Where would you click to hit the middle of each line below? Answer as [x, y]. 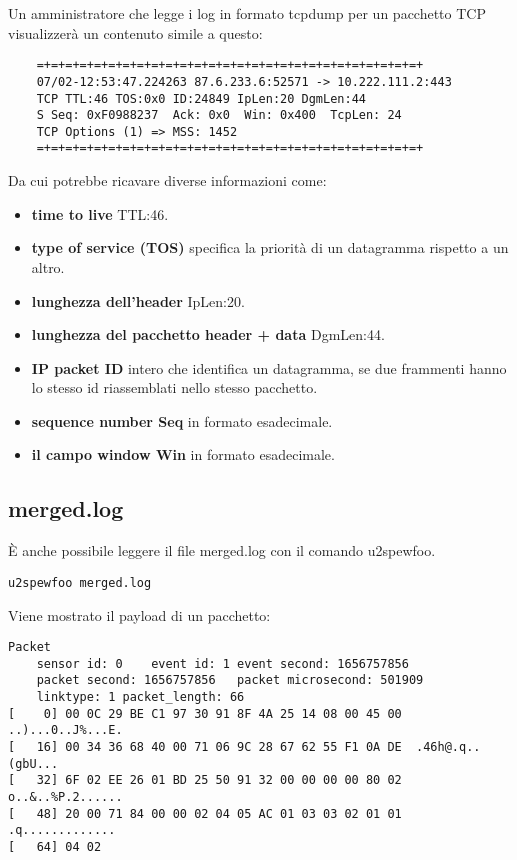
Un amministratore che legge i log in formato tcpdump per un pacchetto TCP [247, 13]
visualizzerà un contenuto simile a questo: [135, 32]
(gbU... [33, 763]
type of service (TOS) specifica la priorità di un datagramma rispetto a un [270, 247]
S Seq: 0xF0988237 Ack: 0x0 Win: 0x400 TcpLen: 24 [219, 115]
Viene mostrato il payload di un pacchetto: [139, 614]
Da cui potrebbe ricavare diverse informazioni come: [167, 180]
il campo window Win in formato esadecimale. [183, 454]
